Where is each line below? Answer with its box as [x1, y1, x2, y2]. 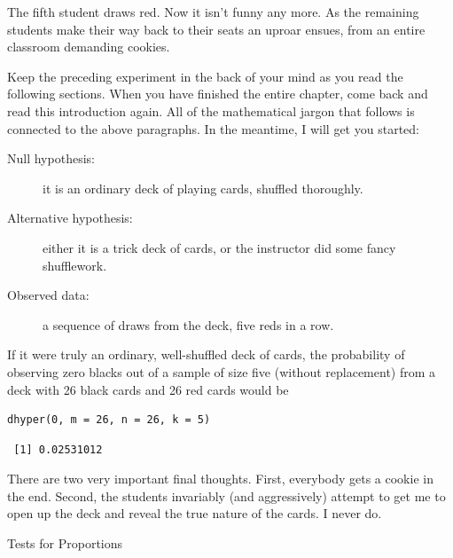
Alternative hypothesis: [7, 208, 133, 227]
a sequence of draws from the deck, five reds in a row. [43, 315, 334, 334]
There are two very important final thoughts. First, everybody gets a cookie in [7, 469, 433, 488]
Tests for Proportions [7, 534, 123, 553]
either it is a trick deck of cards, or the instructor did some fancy [43, 238, 396, 256]
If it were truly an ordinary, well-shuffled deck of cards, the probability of [7, 345, 405, 364]
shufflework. [43, 255, 107, 274]
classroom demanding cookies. [7, 37, 170, 56]
